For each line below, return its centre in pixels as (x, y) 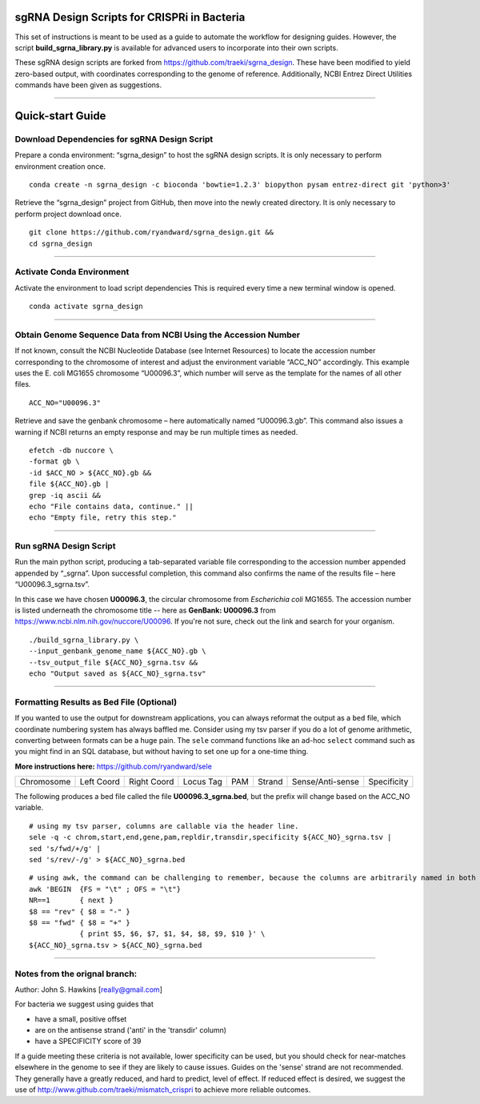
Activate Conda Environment (72, 272)
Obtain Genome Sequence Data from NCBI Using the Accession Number (157, 335)
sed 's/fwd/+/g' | (65, 848)
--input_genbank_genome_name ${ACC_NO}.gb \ (118, 651)
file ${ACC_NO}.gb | (69, 484)
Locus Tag (203, 782)
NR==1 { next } (71, 900)
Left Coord (100, 782)
